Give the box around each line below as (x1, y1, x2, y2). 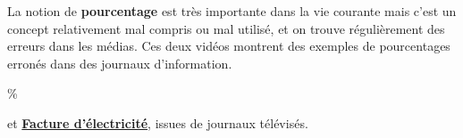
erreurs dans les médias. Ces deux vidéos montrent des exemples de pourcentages (7, 37, 450, 55)
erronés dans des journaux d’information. (7, 53, 232, 72)
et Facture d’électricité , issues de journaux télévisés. (7, 113, 308, 132)
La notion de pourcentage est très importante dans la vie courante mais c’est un (7, 2, 457, 20)
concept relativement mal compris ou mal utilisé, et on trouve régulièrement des (7, 19, 445, 37)
